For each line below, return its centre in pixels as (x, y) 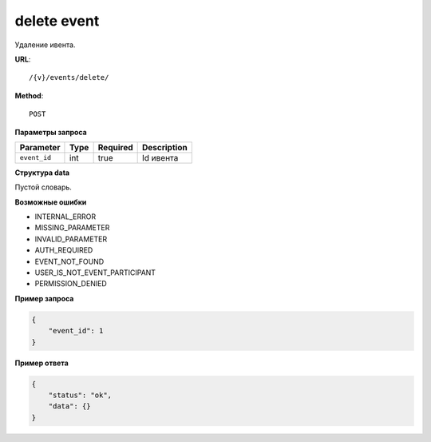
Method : (29, 95)
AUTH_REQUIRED (64, 250)
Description (164, 147)
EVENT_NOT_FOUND (69, 261)
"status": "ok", (80, 395)
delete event (57, 21)
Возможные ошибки (51, 202)
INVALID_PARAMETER (71, 239)
